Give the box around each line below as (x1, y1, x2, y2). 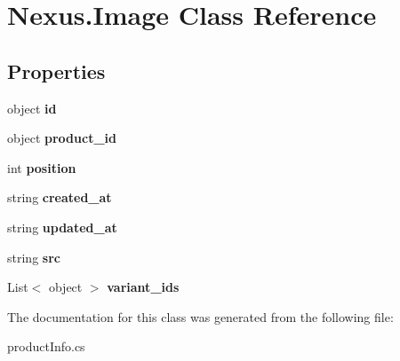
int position (7, 158, 76, 177)
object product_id (7, 129, 116, 147)
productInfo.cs (7, 337, 85, 356)
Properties (7, 57, 106, 84)
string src (7, 247, 60, 266)
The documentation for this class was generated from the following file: (7, 307, 394, 326)
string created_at (7, 188, 112, 207)
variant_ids (107, 278, 180, 296)
